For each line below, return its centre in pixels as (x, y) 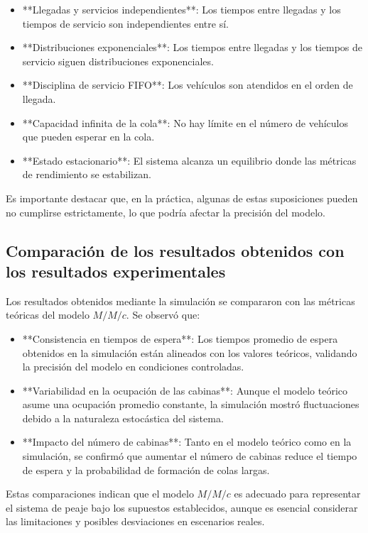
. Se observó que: (163, 315)
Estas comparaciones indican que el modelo (100, 494)
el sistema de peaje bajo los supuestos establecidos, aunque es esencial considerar (182, 507)
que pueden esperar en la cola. (88, 137)
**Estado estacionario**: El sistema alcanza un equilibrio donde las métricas (189, 160)
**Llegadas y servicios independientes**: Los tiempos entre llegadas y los (182, 9)
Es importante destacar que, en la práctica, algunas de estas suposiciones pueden (182, 198)
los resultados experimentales (116, 271)
